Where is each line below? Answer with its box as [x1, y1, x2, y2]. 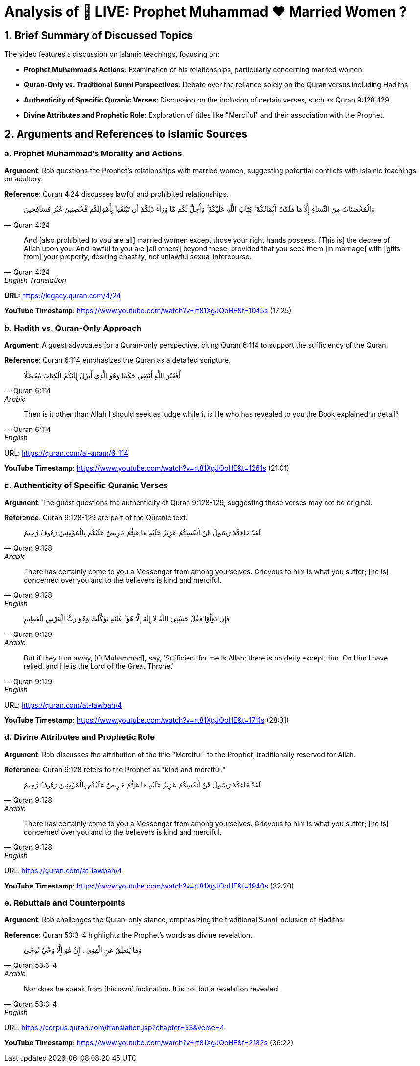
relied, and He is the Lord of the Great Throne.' [24, 661, 174, 670]
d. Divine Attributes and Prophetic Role [4, 732, 155, 742]
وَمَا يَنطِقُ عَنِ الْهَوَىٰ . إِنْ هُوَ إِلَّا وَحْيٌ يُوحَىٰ [24, 946, 142, 955]
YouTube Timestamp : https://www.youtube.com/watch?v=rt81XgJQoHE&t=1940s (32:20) [4, 881, 294, 890]
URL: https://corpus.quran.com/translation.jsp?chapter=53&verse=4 [4, 1023, 225, 1032]
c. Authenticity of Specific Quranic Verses [4, 480, 168, 490]
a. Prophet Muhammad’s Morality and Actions [4, 149, 182, 159]
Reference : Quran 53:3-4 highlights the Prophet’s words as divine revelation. [4, 931, 253, 939]
